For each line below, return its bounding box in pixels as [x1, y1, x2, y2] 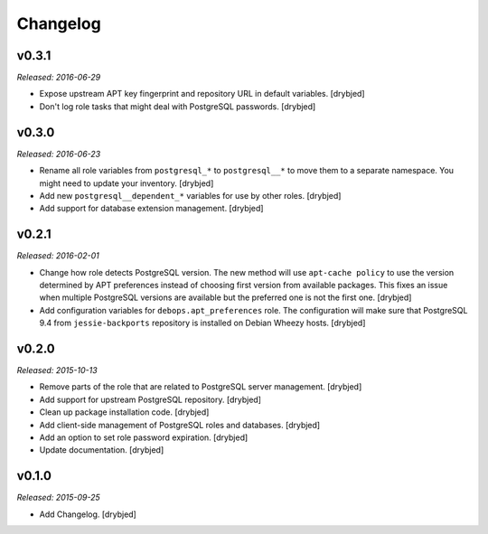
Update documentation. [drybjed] [39, 445, 164, 455]
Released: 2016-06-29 [16, 72, 101, 83]
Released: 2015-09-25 [16, 492, 101, 503]
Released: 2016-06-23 [16, 148, 101, 159]
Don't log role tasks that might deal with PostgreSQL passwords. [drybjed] [39, 100, 316, 112]
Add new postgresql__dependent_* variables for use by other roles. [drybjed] [39, 190, 342, 201]
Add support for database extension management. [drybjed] [39, 203, 264, 214]
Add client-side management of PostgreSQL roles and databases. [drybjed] [39, 419, 321, 430]
